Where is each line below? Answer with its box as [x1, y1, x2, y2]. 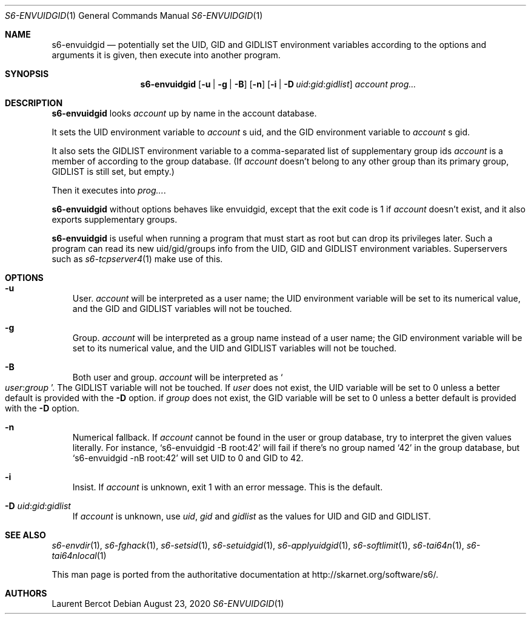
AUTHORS [5, 588, 47, 598]
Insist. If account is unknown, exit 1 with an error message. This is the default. [72, 482, 383, 492]
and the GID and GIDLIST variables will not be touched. [72, 303, 292, 314]
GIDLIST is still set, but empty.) [52, 166, 175, 177]
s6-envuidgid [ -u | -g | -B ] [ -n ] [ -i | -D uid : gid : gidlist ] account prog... [140, 79, 416, 89]
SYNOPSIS [5, 69, 49, 79]
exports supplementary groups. [52, 214, 178, 225]
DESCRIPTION [5, 98, 63, 108]
